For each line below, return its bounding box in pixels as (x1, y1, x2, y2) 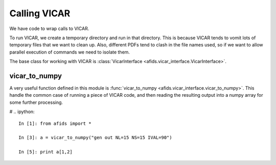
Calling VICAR (9, 8, 71, 19)
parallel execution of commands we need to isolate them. (9, 49, 130, 55)
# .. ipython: (9, 108, 35, 115)
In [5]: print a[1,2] (18, 149, 73, 155)
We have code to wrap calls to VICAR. (9, 25, 89, 32)
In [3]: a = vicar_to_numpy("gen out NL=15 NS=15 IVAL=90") (18, 135, 172, 141)
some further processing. (9, 99, 63, 105)
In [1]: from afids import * (18, 120, 91, 126)
